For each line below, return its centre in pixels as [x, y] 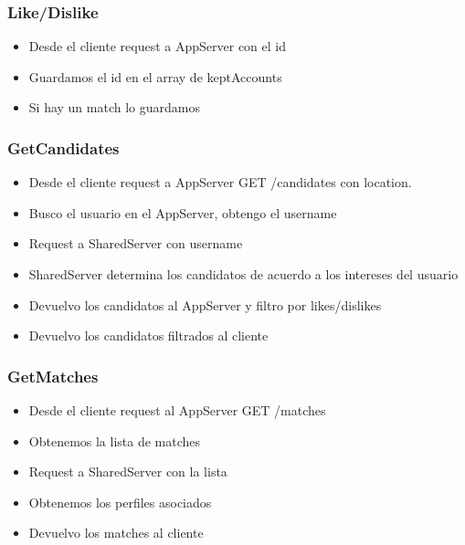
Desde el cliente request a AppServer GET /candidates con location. [220, 182]
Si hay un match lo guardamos [114, 107]
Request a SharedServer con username [136, 243]
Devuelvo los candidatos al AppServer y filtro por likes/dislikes [205, 304]
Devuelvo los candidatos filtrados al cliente [148, 335]
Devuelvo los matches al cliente [116, 533]
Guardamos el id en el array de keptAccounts [155, 76]
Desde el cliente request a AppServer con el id [157, 46]
